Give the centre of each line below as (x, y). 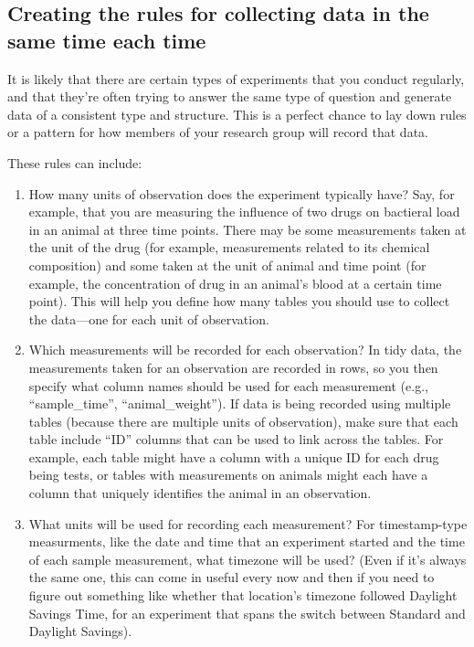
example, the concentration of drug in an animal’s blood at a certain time (235, 283)
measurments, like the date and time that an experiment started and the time (247, 541)
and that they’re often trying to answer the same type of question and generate (230, 96)
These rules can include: (75, 162)
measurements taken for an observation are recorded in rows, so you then (233, 367)
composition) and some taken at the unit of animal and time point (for (227, 265)
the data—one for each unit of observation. (149, 318)
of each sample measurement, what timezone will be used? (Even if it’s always (248, 559)
